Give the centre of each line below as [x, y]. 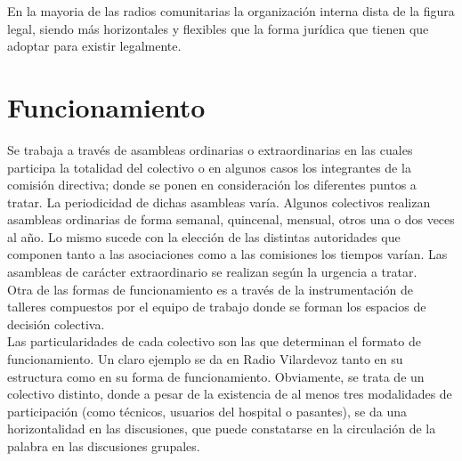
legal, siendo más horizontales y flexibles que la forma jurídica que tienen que [218, 28]
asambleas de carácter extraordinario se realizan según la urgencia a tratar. [212, 272]
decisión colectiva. [56, 324]
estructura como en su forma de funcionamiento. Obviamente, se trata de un [216, 376]
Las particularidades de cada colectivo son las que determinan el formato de [214, 341]
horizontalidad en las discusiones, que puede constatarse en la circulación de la [222, 429]
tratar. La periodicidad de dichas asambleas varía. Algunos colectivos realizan [219, 202]
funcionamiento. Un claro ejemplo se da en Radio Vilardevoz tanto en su [205, 359]
